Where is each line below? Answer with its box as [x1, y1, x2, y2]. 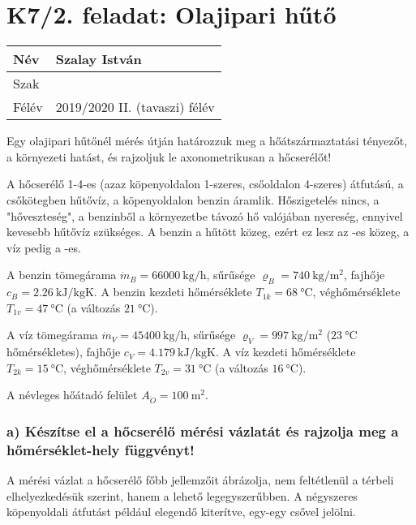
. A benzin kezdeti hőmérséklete [93, 283, 252, 300]
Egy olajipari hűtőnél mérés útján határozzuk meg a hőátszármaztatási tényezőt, [6, 132, 408, 149]
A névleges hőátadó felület [6, 386, 138, 403]
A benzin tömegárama [6, 266, 117, 283]
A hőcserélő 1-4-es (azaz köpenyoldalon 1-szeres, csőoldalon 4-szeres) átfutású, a [6, 175, 404, 192]
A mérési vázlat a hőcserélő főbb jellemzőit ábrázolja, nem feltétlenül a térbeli [6, 471, 394, 488]
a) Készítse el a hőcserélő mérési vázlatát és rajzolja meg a [6, 420, 399, 441]
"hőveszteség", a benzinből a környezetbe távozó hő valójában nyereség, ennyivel [6, 207, 403, 224]
